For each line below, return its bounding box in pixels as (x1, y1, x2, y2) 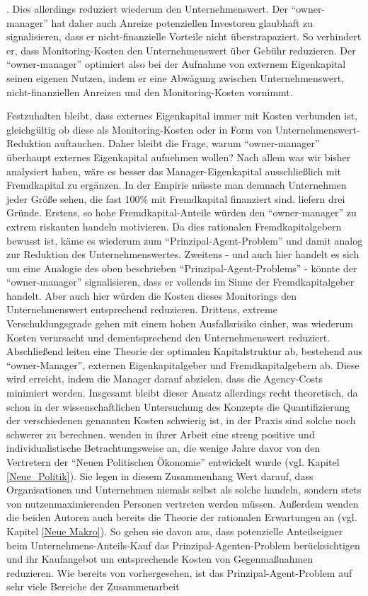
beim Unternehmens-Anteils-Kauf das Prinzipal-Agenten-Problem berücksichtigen (6, 537, 360, 552)
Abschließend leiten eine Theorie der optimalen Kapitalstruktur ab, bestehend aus (6, 344, 362, 358)
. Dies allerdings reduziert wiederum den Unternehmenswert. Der (6, 1, 288, 16)
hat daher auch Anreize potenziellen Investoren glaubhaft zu (51, 15, 314, 30)
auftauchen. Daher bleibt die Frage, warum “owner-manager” (54, 136, 320, 151)
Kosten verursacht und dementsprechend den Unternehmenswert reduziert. (6, 329, 330, 344)
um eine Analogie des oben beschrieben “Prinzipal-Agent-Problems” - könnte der (6, 260, 357, 275)
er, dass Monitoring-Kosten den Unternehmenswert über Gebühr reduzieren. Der (6, 42, 356, 57)
